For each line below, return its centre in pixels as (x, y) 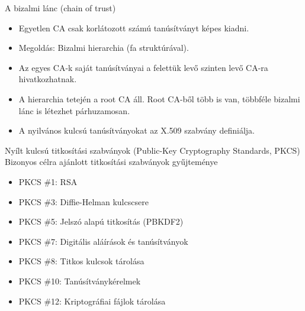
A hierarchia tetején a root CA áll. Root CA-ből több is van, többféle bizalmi (159, 98)
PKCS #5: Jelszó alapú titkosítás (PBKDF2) (101, 221)
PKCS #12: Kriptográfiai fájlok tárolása (92, 301)
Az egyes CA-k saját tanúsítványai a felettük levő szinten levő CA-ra (143, 67)
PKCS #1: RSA (48, 181)
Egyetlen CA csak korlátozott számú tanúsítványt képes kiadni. (134, 27)
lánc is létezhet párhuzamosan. (74, 110)
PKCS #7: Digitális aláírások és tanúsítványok (103, 241)
